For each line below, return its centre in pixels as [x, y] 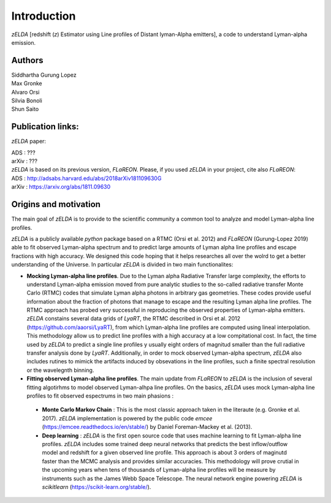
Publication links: [45, 127]
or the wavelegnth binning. [60, 370]
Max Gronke [27, 83]
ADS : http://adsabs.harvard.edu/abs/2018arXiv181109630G [86, 178]
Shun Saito [25, 109]
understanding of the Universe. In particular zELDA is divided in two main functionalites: [122, 265]
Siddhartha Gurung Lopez [44, 75]
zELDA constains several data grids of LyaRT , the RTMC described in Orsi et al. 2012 [133, 319]
